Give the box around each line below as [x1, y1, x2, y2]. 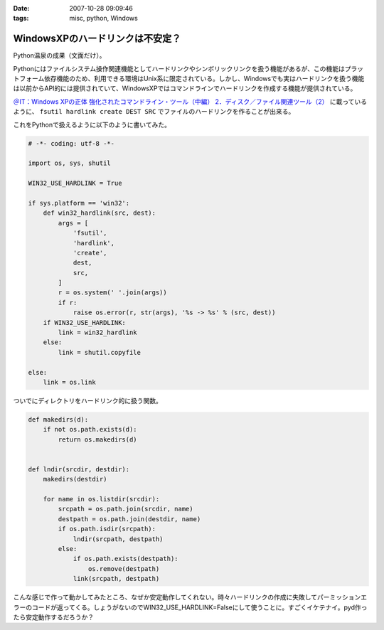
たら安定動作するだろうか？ [13, 612, 95, 621]
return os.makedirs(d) [58, 435, 138, 444]
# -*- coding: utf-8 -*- [28, 139, 115, 147]
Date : [13, 4, 30, 12]
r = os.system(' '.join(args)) [58, 289, 167, 297]
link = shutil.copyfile [58, 348, 142, 356]
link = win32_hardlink [58, 329, 138, 337]
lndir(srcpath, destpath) [73, 535, 164, 543]
